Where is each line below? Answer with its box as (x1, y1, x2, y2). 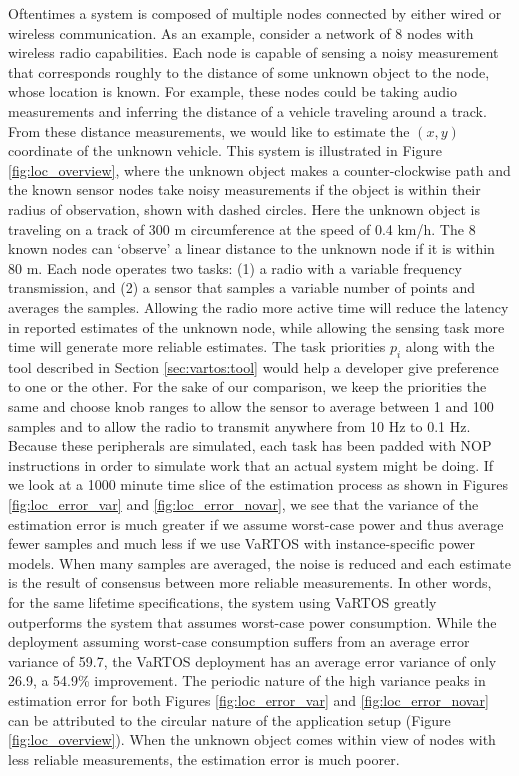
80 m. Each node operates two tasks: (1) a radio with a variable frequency (8, 257, 463, 278)
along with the (405, 336, 495, 357)
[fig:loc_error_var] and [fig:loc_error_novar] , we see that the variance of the (8, 494, 479, 515)
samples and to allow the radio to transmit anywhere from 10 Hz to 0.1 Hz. (8, 415, 471, 436)
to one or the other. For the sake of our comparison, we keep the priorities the (8, 376, 487, 397)
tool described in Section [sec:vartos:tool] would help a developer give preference (8, 356, 499, 377)
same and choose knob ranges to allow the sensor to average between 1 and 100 (8, 396, 494, 417)
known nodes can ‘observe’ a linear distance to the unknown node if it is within (8, 238, 495, 259)
